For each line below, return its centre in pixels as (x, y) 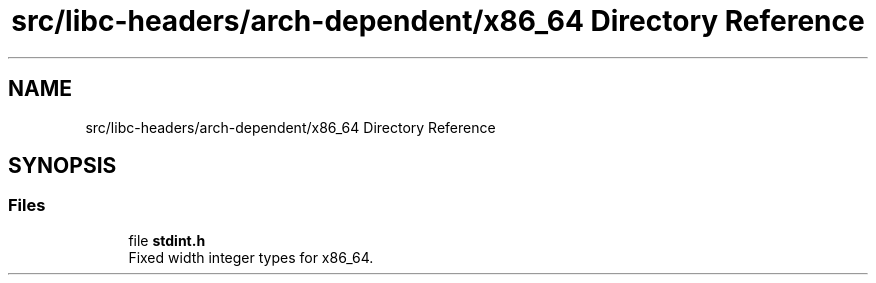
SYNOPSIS (62, 166)
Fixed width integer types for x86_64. (251, 257)
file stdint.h (167, 240)
